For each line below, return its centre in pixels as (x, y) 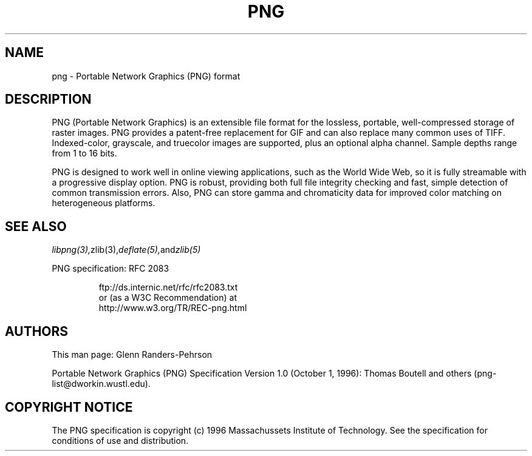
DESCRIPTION (48, 99)
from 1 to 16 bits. (84, 153)
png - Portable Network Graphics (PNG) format (146, 76)
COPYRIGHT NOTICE (69, 407)
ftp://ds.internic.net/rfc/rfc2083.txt (168, 287)
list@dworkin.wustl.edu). (101, 384)
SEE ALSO (36, 226)
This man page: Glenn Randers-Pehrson (132, 355)
